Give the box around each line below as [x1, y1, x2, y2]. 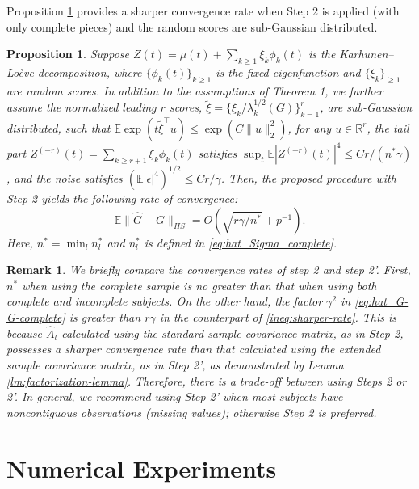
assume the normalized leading [6, 99, 157, 116]
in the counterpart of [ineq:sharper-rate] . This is [159, 308, 397, 325]
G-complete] [6, 308, 65, 325]
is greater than [69, 308, 141, 325]
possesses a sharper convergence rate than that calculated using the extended [6, 340, 381, 357]
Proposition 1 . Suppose [6, 45, 129, 62]
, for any [287, 119, 332, 136]
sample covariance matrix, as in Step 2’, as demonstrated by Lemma [6, 356, 344, 373]
